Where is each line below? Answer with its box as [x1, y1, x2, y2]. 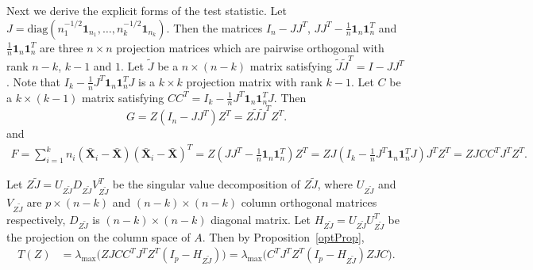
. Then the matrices [166, 19, 263, 36]
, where [317, 176, 353, 192]
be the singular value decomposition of [112, 176, 300, 192]
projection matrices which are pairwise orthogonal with [116, 39, 384, 55]
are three [40, 39, 83, 55]
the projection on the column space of [6, 228, 191, 245]
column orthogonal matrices [241, 193, 377, 210]
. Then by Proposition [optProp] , [202, 228, 365, 245]
